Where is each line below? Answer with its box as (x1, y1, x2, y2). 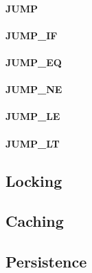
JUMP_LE (5, 109, 60, 123)
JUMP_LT (5, 136, 60, 150)
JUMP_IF (5, 28, 58, 42)
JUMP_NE (5, 82, 62, 97)
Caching (5, 210, 64, 232)
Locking (5, 170, 62, 191)
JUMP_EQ (5, 54, 62, 69)
